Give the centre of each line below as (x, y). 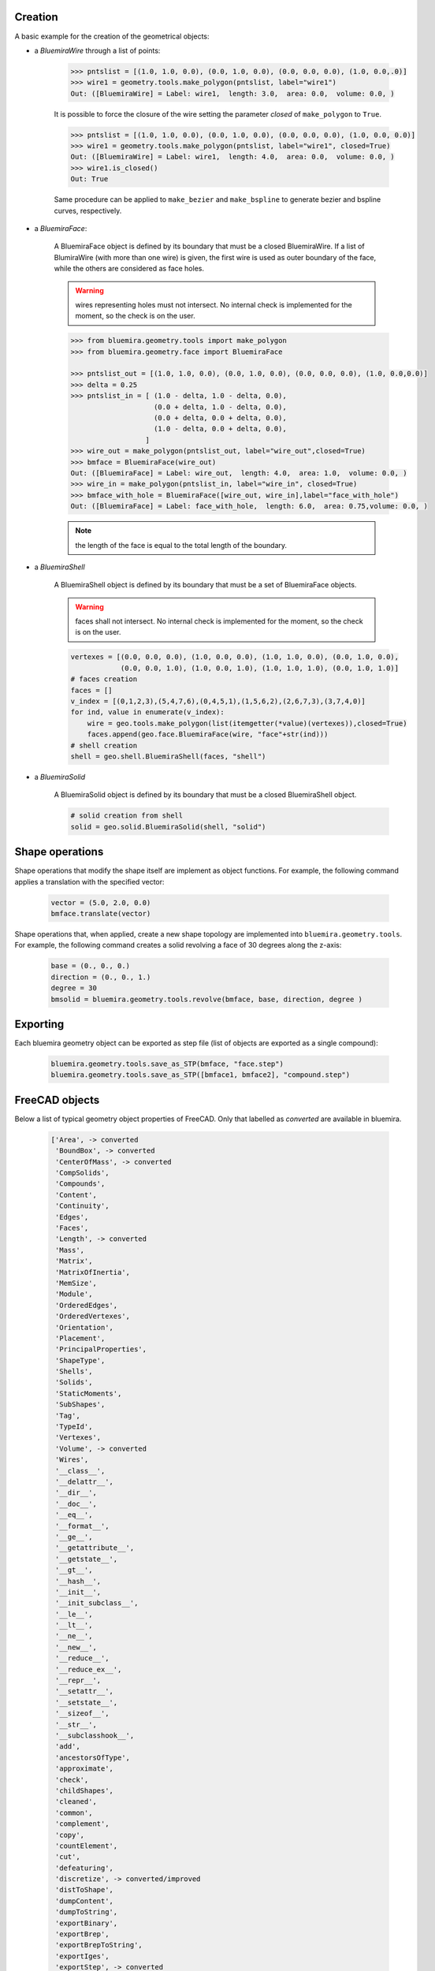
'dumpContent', (85, 1901)
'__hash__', (78, 1581)
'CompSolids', (82, 1173)
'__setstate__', (87, 1702)
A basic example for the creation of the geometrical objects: (112, 36)
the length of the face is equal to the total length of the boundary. (181, 545)
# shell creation (104, 745)
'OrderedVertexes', (93, 1316)
